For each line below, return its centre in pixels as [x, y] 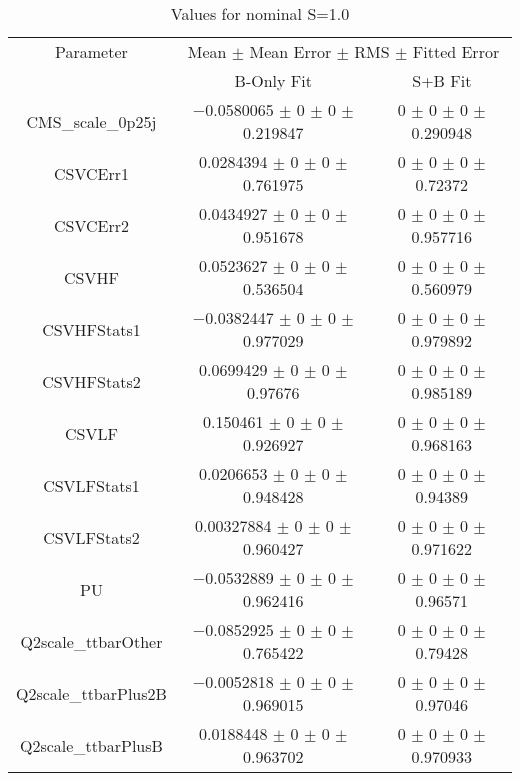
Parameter [91, 51]
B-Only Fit [273, 80]
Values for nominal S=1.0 [260, 13]
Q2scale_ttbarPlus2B [91, 693]
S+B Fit [442, 80]
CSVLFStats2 [91, 537]
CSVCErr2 [91, 225]
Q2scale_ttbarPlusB [91, 745]
